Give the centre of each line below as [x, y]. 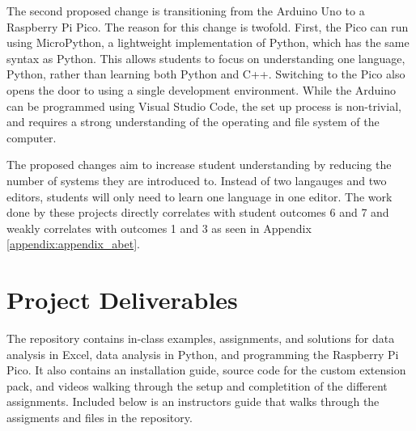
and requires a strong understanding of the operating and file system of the [193, 122]
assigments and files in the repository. [100, 417]
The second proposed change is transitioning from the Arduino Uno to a [186, 11]
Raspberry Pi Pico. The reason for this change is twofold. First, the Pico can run [208, 26]
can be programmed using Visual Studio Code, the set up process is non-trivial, [204, 106]
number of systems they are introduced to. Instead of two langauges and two [197, 180]
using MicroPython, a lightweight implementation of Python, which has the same [208, 42]
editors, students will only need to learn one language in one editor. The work [200, 196]
